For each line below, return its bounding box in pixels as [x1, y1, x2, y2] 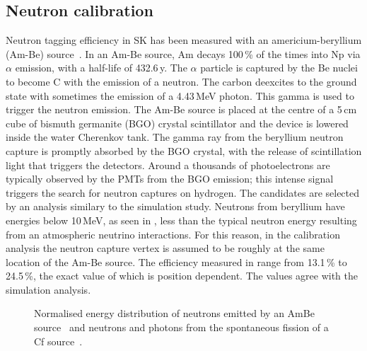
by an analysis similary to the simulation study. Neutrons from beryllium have [6, 199, 345, 214]
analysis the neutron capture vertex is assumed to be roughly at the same [6, 241, 325, 255]
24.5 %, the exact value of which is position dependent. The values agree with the [6, 268, 359, 283]
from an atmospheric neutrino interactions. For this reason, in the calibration [6, 226, 340, 241]
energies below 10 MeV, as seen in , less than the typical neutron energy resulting [6, 212, 357, 227]
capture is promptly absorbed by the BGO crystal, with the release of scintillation [6, 143, 362, 158]
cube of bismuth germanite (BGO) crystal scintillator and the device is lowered [6, 115, 349, 130]
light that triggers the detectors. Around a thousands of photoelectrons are [6, 157, 330, 172]
